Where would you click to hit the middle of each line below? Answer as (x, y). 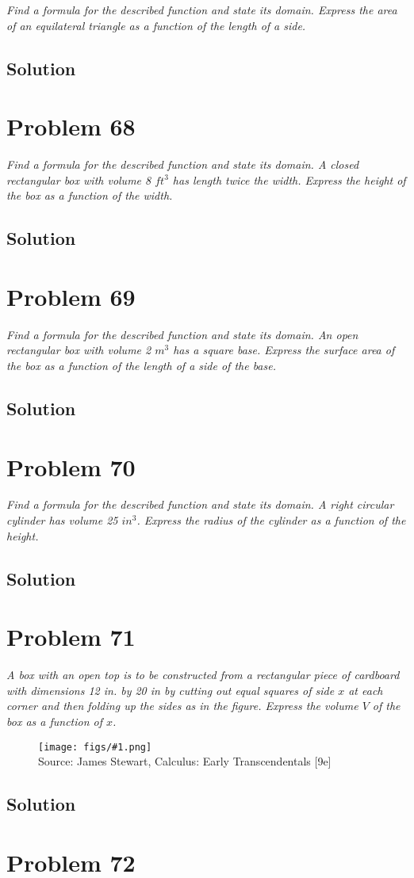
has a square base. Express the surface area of (284, 350)
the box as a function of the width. (90, 195)
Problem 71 (71, 637)
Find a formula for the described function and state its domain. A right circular (200, 504)
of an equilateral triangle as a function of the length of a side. (156, 25)
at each (366, 690)
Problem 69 (71, 296)
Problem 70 (71, 466)
